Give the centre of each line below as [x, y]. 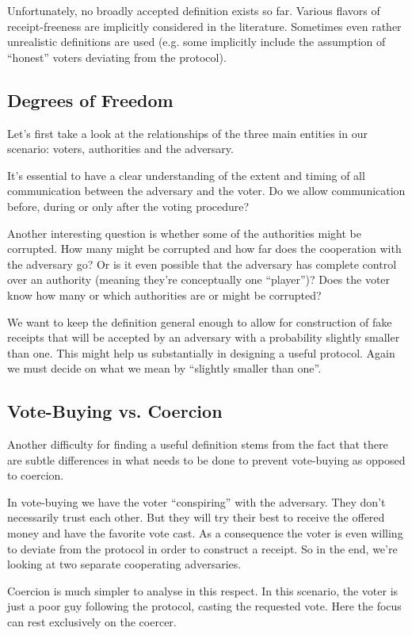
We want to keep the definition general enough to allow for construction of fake [200, 321]
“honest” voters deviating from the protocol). [117, 57]
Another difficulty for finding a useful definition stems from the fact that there [198, 444]
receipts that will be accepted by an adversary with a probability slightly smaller [204, 337]
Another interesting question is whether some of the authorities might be [184, 233]
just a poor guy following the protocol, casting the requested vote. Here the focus [204, 606]
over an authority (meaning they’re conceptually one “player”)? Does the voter [199, 279]
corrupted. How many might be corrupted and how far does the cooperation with [204, 249]
